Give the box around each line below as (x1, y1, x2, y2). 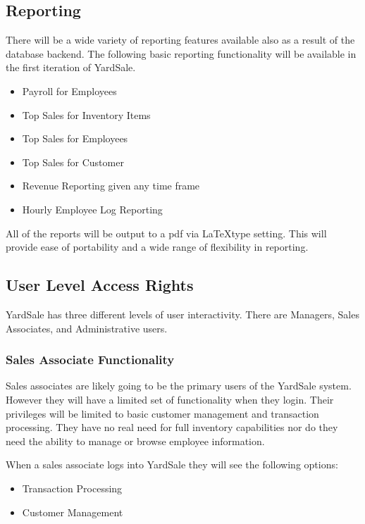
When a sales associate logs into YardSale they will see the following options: (6, 457, 338, 472)
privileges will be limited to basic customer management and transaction (6, 406, 319, 420)
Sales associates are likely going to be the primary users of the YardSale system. (6, 378, 352, 393)
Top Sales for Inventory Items (22, 107, 151, 122)
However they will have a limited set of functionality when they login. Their (6, 392, 334, 406)
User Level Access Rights (6, 274, 194, 296)
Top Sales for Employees (22, 131, 128, 146)
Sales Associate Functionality (6, 351, 175, 368)
